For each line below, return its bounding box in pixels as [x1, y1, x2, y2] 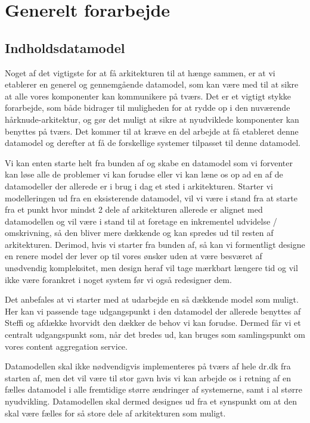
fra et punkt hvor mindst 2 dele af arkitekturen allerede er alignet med [5, 203, 263, 216]
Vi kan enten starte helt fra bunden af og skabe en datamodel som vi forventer [5, 156, 293, 169]
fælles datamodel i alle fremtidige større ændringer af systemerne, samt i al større [5, 383, 302, 396]
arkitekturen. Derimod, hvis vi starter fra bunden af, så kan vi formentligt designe [5, 238, 305, 250]
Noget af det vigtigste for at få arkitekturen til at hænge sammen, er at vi [5, 66, 275, 79]
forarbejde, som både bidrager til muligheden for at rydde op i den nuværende [5, 101, 290, 114]
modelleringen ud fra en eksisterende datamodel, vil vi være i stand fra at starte [5, 191, 297, 204]
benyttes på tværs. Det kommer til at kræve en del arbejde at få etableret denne [5, 125, 299, 137]
